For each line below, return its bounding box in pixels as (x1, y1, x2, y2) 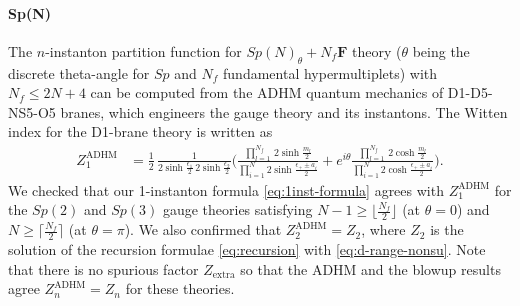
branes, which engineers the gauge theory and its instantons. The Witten (60, 101, 508, 122)
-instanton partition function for (45, 40, 242, 61)
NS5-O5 (8, 101, 56, 122)
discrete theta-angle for (8, 62, 150, 83)
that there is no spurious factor (8, 258, 199, 279)
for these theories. (125, 278, 235, 299)
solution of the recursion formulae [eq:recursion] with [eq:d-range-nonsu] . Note (8, 239, 486, 260)
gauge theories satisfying (162, 199, 313, 220)
